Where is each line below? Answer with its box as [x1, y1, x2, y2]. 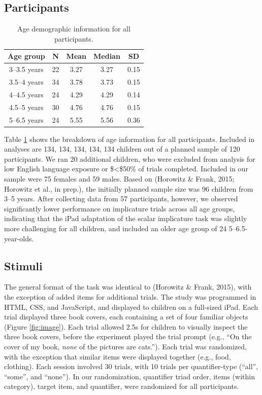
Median [93, 51, 120, 61]
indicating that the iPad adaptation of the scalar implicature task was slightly [4, 213, 247, 224]
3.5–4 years [9, 77, 44, 87]
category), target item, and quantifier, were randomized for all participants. [4, 381, 239, 391]
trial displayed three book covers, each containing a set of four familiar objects [4, 311, 248, 322]
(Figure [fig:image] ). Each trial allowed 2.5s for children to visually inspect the [4, 321, 248, 332]
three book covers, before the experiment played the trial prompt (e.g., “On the [4, 331, 252, 342]
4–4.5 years [9, 89, 44, 99]
